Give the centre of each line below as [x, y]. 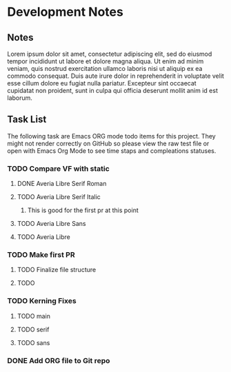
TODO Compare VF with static [59, 168]
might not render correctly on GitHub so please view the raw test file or [108, 143]
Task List [27, 120]
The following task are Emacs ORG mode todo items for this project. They [111, 136]
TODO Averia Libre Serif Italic [59, 197]
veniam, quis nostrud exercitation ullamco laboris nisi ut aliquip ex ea [105, 69]
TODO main [33, 316]
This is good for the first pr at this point [83, 210]
